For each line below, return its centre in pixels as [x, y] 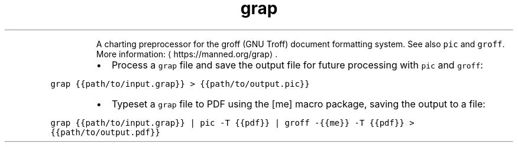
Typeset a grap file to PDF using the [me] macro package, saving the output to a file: [298, 104]
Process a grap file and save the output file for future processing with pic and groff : [297, 65]
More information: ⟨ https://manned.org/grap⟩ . [187, 54]
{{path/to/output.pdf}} [105, 132]
